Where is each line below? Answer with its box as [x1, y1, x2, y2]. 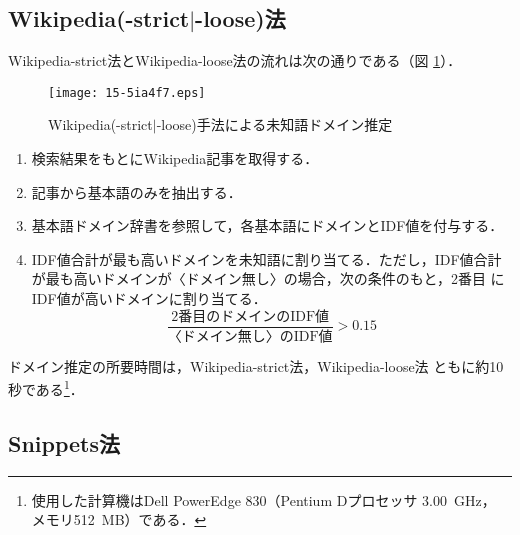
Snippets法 [8, 427, 121, 458]
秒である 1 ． [8, 376, 84, 399]
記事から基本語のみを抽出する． [31, 181, 242, 202]
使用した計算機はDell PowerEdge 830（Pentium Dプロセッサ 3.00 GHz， [31, 489, 496, 510]
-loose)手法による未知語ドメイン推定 [156, 114, 393, 135]
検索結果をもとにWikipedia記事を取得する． [31, 148, 319, 169]
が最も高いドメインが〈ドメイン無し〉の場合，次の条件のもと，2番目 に [31, 268, 505, 289]
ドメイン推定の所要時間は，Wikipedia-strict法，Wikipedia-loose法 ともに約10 [8, 355, 504, 376]
